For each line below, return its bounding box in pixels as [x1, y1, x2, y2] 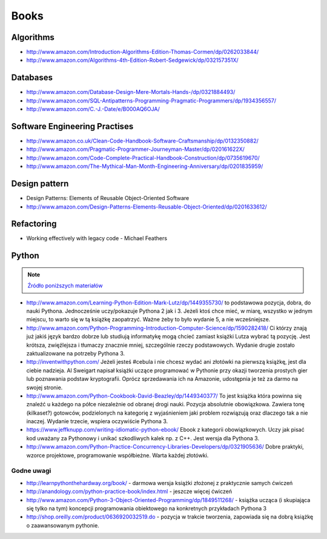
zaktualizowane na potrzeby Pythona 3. [26, 349, 125, 357]
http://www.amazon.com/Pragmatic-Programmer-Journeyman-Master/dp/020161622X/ [26, 146, 245, 153]
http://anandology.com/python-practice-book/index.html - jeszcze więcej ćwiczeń [26, 488, 233, 495]
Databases [11, 73, 53, 83]
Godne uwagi [11, 467, 51, 475]
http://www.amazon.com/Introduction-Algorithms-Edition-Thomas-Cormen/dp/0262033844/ [26, 49, 259, 56]
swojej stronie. [26, 384, 63, 391]
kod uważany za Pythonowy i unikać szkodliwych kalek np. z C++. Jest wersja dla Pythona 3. [26, 434, 260, 442]
